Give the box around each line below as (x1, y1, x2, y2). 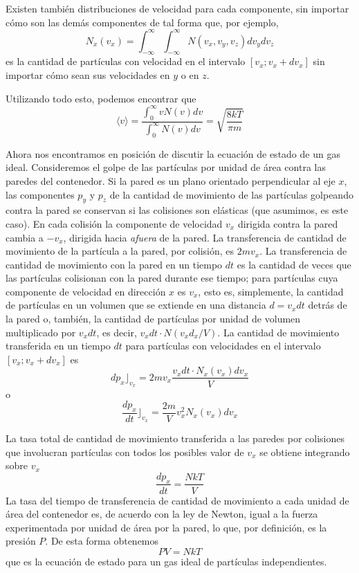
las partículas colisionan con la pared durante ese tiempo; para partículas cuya (6, 271, 338, 285)
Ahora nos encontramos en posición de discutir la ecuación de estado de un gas (6, 146, 340, 161)
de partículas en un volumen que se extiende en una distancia (6, 298, 266, 312)
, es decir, (96, 325, 137, 339)
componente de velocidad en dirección (6, 284, 166, 298)
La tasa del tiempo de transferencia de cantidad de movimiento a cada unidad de (6, 493, 349, 507)
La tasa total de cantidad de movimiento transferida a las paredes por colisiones (6, 430, 345, 445)
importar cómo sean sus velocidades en (6, 68, 170, 82)
